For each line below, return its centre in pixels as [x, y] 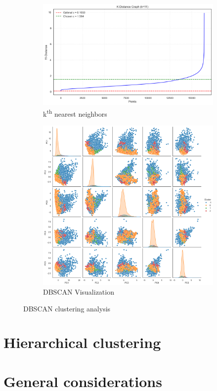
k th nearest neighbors [75, 113]
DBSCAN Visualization [79, 292]
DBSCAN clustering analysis [67, 308]
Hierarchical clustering [82, 342]
